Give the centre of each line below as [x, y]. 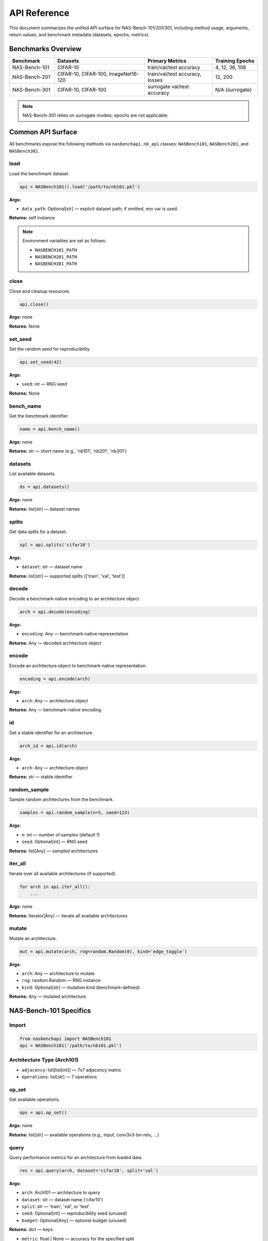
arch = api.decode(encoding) [55, 612]
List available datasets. [33, 474]
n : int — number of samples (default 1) [61, 834]
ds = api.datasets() [44, 487]
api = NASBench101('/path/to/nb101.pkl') [71, 1046]
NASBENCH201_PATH [56, 257]
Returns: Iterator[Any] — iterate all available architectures [68, 915]
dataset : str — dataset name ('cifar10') [63, 1199]
